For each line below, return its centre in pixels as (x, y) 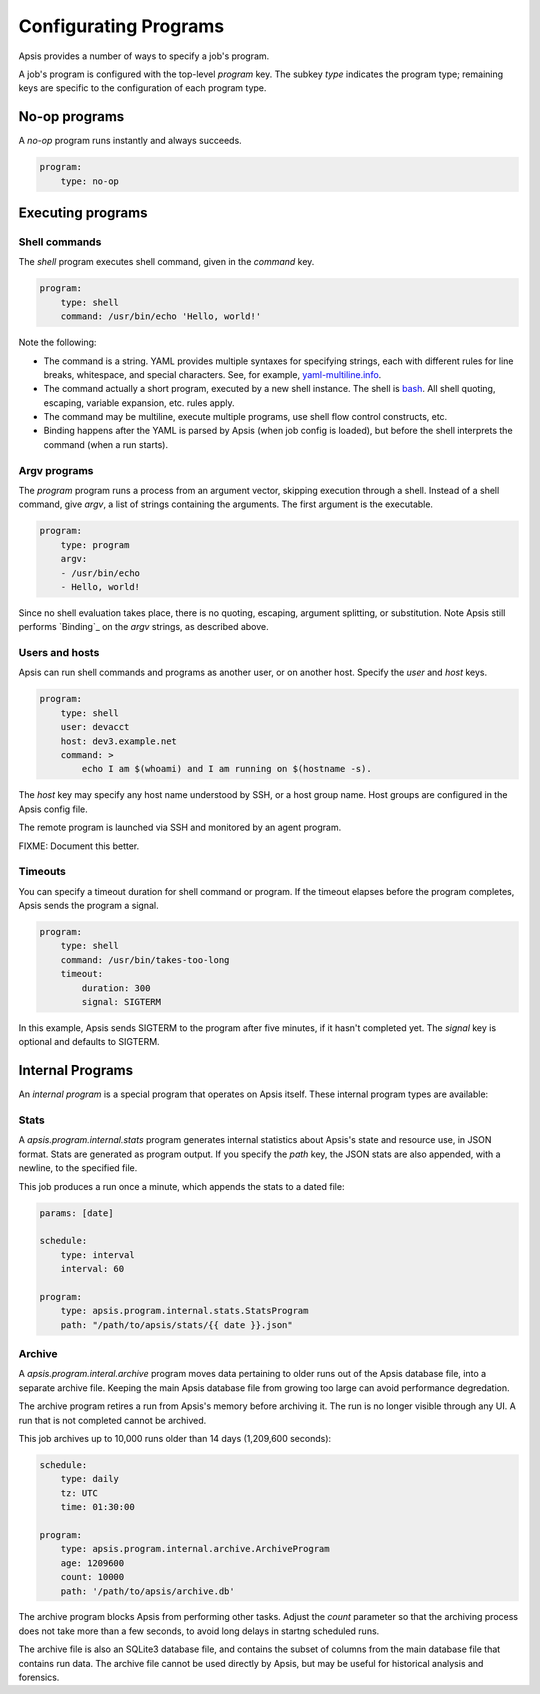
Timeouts (42, 872)
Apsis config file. (53, 809)
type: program (95, 544)
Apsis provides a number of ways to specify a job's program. (144, 56)
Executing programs (83, 213)
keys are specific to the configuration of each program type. (142, 88)
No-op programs (71, 116)
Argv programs (56, 470)
